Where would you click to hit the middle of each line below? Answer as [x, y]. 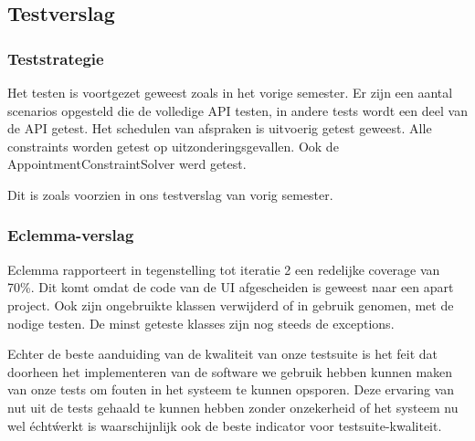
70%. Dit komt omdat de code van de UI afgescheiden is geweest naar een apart [231, 287]
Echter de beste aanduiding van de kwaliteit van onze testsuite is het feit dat [223, 354]
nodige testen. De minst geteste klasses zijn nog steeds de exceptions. [201, 323]
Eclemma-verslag [71, 235]
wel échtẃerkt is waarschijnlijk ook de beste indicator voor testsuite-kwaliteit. [225, 425]
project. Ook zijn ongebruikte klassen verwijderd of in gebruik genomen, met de [231, 304]
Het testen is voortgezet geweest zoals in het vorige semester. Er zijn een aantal [230, 92]
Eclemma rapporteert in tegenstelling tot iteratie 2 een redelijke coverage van [224, 269]
